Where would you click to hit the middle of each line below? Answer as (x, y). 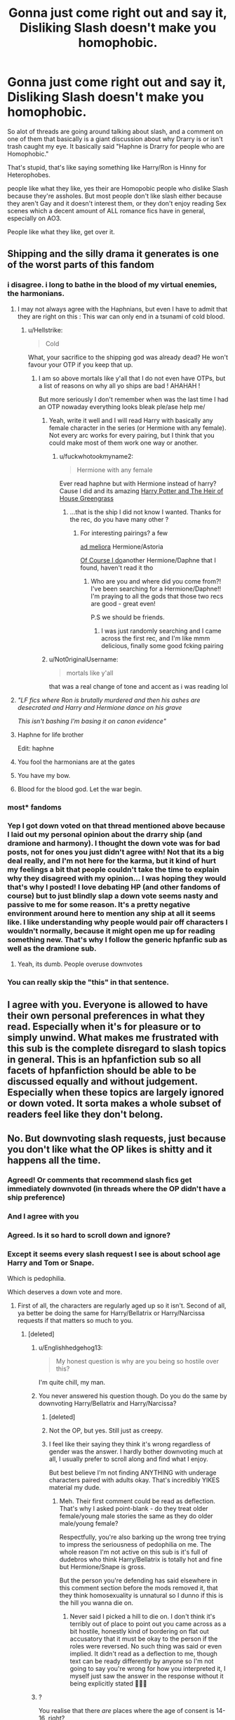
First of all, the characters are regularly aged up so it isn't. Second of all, (122, 1305)
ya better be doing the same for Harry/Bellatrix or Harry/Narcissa (111, 1312)
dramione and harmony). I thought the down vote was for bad (114, 843)
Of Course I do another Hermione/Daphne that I (148, 560)
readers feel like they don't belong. (85, 1114)
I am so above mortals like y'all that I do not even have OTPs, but (132, 378)
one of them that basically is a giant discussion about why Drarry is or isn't (115, 139)
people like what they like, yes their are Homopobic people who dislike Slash (118, 188)
